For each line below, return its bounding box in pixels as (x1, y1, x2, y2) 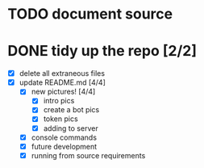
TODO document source (7, 5, 173, 23)
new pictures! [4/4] (31, 86, 96, 97)
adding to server (43, 123, 98, 133)
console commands (31, 132, 98, 142)
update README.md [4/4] (19, 78, 106, 87)
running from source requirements (31, 150, 146, 160)
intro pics (43, 96, 75, 106)
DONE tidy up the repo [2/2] (7, 42, 197, 61)
